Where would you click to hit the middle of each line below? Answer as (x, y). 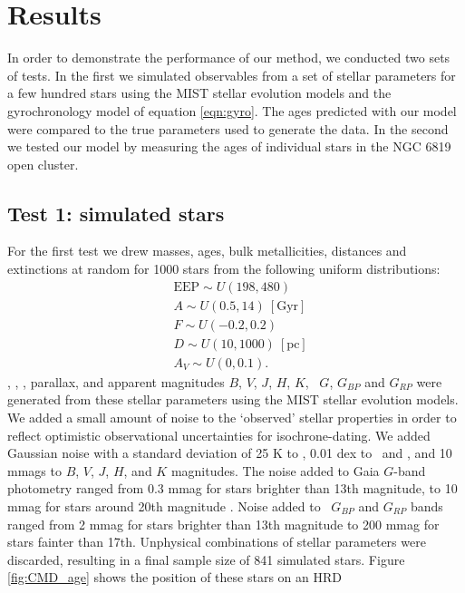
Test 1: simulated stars (116, 213)
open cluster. (43, 164)
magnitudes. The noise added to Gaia (275, 470)
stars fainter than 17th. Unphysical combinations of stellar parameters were (217, 542)
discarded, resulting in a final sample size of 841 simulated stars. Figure (206, 559)
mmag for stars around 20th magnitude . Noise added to (164, 506)
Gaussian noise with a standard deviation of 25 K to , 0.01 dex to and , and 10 (230, 453)
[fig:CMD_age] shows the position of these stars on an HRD (174, 577)
